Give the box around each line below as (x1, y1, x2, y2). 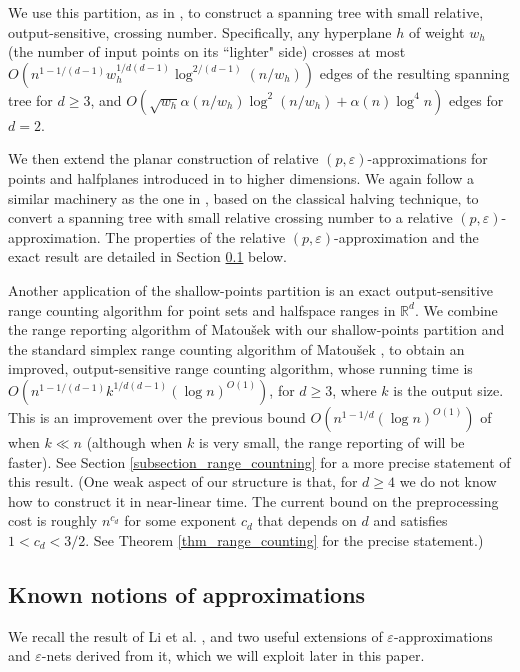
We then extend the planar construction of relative (8, 148, 319, 169)
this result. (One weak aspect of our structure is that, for (8, 471, 358, 492)
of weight (408, 21, 465, 42)
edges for (448, 89, 504, 110)
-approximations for (367, 148, 488, 169)
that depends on (257, 510, 357, 531)
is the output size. (393, 379, 504, 400)
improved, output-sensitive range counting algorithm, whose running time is (8, 358, 473, 379)
